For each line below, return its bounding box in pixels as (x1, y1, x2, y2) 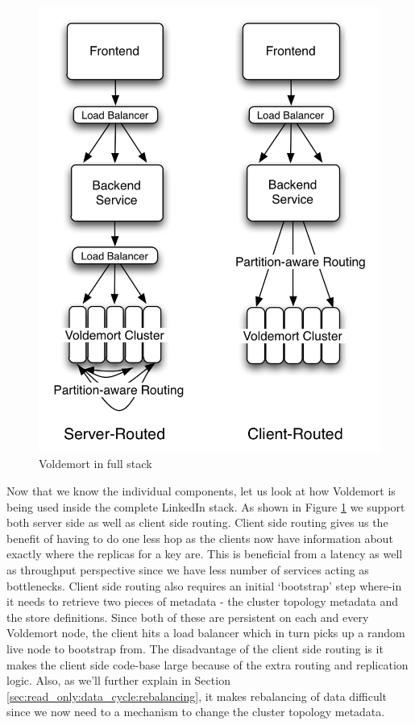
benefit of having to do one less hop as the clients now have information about (6, 529, 393, 546)
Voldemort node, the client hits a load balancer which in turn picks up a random (6, 624, 405, 641)
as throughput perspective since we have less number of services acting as (6, 561, 369, 578)
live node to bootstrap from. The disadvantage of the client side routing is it (6, 640, 384, 657)
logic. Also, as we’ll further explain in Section (6, 672, 230, 689)
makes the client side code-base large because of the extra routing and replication (6, 656, 409, 673)
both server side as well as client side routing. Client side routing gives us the (6, 514, 388, 531)
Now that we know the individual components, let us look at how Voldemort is (6, 482, 396, 499)
